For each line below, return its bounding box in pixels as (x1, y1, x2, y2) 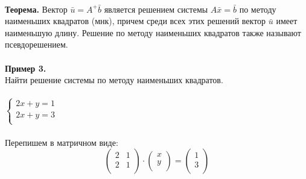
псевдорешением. (5, 38, 68, 51)
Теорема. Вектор (5, 2, 68, 15)
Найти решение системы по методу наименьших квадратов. (5, 74, 223, 86)
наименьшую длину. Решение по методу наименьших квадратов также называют (5, 26, 301, 39)
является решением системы (104, 2, 208, 15)
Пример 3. (5, 61, 46, 74)
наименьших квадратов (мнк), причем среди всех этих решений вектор (5, 14, 266, 27)
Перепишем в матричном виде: (5, 136, 118, 148)
